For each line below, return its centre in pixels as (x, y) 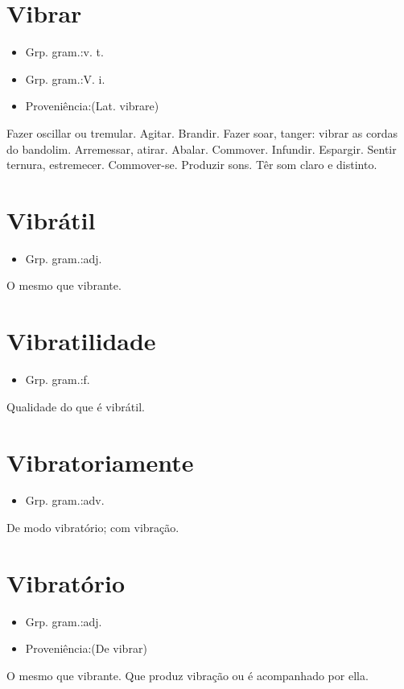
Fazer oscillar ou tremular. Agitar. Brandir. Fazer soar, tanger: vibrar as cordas (202, 132)
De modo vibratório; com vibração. (93, 528)
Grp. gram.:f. (58, 380)
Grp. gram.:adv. (65, 500)
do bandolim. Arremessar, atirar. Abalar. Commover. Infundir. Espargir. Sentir (202, 149)
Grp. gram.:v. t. (64, 52)
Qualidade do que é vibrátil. (76, 406)
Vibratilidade (81, 341)
